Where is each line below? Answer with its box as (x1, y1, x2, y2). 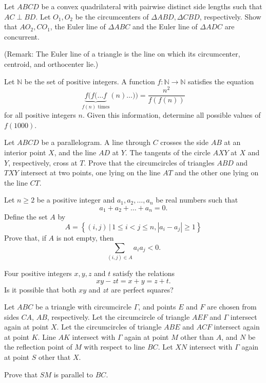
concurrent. (4, 31, 40, 42)
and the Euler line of (132, 21, 198, 32)
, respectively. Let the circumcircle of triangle (47, 311, 190, 322)
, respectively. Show (199, 11, 261, 22)
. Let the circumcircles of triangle (56, 321, 162, 332)
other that (38, 352, 71, 362)
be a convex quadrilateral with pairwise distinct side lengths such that (41, 1, 262, 11)
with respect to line (84, 341, 145, 352)
